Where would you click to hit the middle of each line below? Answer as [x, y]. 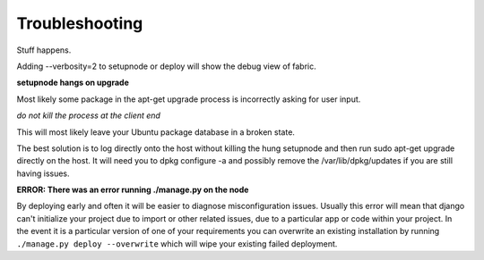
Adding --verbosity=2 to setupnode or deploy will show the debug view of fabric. [167, 66]
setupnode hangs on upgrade [73, 83]
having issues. [43, 173]
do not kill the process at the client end [89, 115]
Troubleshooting [80, 23]
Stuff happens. [44, 50]
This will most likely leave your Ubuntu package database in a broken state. [156, 132]
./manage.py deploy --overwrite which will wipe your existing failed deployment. [177, 243]
